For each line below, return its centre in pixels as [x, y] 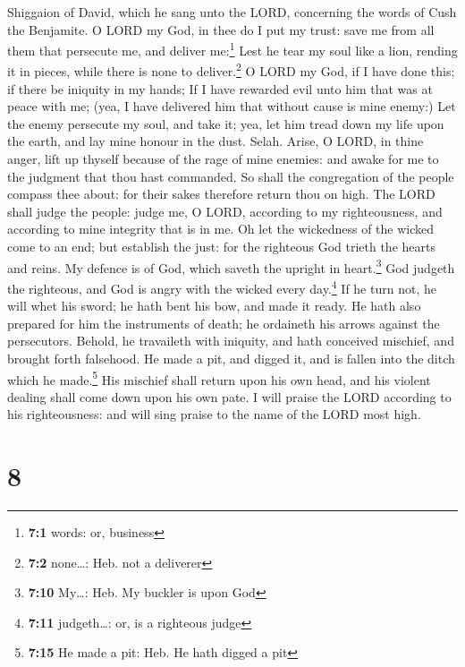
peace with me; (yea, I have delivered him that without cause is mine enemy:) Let [232, 106]
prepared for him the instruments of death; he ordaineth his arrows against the [224, 323]
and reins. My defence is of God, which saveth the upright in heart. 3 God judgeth [231, 266]
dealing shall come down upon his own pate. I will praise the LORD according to [229, 396]
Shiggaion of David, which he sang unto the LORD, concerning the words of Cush [232, 12]
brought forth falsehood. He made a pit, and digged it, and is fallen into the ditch [231, 358]
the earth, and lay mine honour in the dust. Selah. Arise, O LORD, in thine [216, 141]
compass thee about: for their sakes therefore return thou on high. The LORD [221, 194]
